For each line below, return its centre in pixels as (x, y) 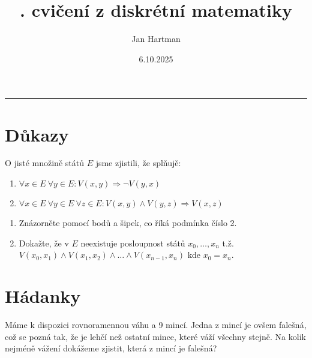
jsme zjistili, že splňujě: (138, 163)
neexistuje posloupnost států (133, 243)
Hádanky (43, 296)
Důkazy (37, 134)
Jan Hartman (156, 39)
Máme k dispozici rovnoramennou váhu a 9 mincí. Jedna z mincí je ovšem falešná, (156, 324)
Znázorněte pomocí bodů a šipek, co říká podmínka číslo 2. (128, 223)
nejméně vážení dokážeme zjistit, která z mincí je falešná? (111, 348)
